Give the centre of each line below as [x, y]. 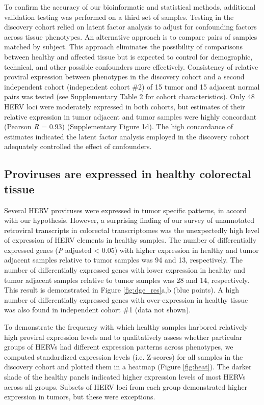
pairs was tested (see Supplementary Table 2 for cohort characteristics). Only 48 [129, 96]
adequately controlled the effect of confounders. [78, 146]
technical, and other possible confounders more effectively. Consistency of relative [131, 66]
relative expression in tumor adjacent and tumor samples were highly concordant [130, 116]
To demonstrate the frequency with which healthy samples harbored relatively [126, 327]
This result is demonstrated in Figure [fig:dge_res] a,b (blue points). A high [122, 290]
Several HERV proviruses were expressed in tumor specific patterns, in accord [125, 210]
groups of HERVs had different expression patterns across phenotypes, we [119, 347]
